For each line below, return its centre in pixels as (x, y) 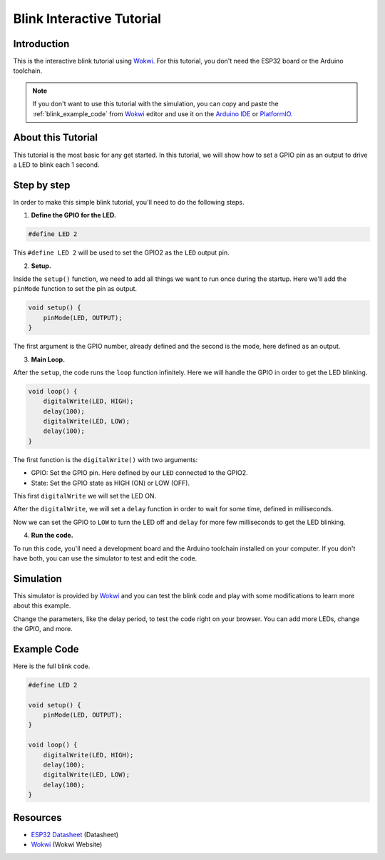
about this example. (42, 605)
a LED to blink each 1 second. (56, 165)
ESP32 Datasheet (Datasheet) (75, 834)
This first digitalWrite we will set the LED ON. (85, 496)
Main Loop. (48, 359)
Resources (37, 818)
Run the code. (52, 536)
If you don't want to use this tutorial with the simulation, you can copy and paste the (155, 104)
